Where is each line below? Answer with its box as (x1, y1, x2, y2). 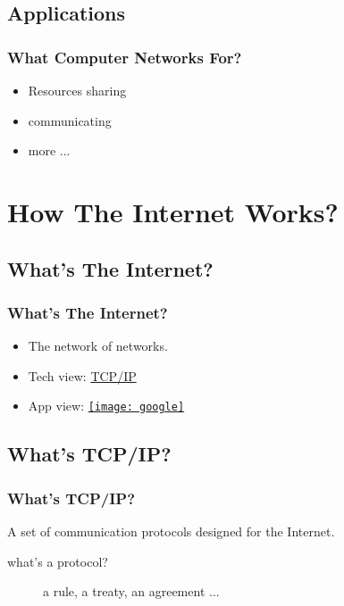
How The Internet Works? (7, 193, 339, 229)
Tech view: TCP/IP (28, 366, 137, 385)
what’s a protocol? (7, 552, 108, 570)
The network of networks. (28, 336, 168, 355)
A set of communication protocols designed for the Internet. (7, 522, 335, 540)
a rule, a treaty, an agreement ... (43, 582, 220, 601)
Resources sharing (28, 81, 127, 99)
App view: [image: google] (28, 396, 185, 415)
